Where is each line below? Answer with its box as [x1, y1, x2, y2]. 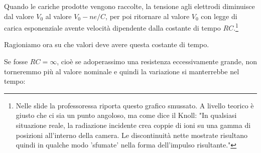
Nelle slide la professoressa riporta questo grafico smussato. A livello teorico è [16, 100, 254, 110]
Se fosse [4, 56, 28, 67]
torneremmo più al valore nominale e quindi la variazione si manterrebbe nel [4, 66, 239, 76]
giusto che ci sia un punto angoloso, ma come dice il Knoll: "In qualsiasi [16, 110, 237, 120]
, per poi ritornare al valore [105, 11, 190, 21]
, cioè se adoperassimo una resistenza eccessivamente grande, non [57, 56, 257, 67]
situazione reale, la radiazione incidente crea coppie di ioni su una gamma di [16, 120, 251, 130]
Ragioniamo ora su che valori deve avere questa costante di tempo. [4, 39, 209, 50]
